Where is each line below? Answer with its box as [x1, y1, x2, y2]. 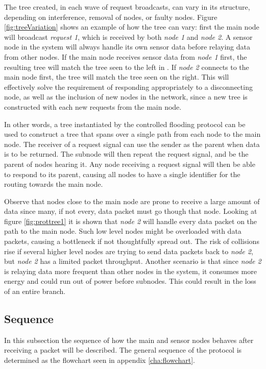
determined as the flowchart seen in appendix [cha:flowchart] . [4, 355, 196, 365]
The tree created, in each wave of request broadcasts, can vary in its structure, [4, 2, 250, 12]
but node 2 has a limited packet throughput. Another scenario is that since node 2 [4, 256, 261, 266]
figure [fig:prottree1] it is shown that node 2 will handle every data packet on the [4, 215, 257, 226]
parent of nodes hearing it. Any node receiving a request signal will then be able [4, 158, 255, 169]
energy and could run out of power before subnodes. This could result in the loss [4, 276, 256, 286]
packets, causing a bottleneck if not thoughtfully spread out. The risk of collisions [4, 236, 259, 247]
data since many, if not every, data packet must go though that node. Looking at [4, 206, 257, 216]
